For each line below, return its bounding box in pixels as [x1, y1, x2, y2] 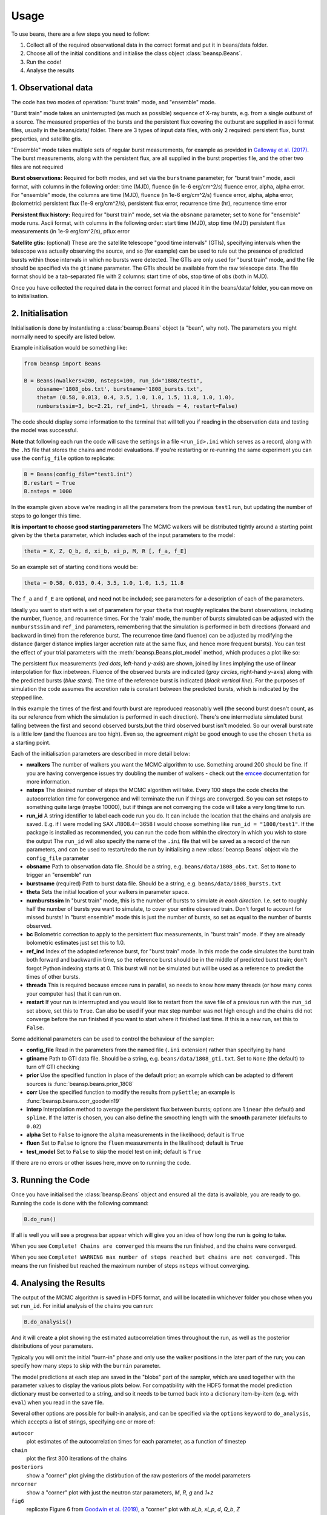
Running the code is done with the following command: [11, 1199, 149, 1207]
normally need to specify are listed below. [11, 333, 116, 340]
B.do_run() [24, 1216, 56, 1222]
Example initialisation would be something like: [11, 344, 127, 351]
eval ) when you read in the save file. [11, 1399, 104, 1406]
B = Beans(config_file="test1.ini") [24, 471, 133, 478]
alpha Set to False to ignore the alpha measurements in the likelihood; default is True [26, 1131, 245, 1139]
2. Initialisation [11, 308, 68, 319]
